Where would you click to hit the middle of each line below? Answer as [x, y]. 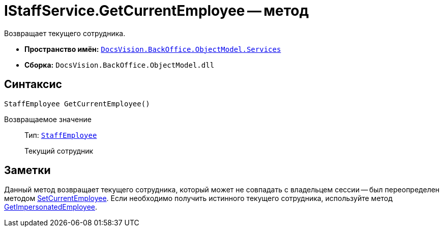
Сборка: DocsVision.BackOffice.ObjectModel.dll [120, 65]
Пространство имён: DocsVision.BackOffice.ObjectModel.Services [153, 49]
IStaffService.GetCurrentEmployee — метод [156, 11]
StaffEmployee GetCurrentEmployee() [77, 104]
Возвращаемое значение [48, 119]
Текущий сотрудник [59, 151]
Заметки [27, 170]
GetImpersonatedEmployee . [51, 207]
